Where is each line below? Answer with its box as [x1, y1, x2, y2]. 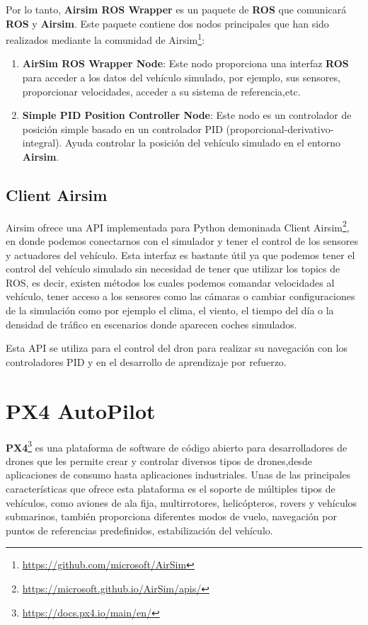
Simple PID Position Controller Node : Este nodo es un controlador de [22, 108, 352, 122]
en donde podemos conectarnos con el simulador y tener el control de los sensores [6, 234, 359, 248]
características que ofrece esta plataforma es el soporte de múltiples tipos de [6, 481, 335, 495]
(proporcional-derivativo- [226, 121, 334, 136]
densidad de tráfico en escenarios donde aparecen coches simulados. [6, 316, 297, 331]
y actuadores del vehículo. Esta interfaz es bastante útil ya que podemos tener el [6, 247, 355, 262]
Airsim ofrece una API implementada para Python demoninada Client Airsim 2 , [6, 217, 350, 234]
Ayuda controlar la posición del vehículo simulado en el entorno [65, 135, 340, 150]
